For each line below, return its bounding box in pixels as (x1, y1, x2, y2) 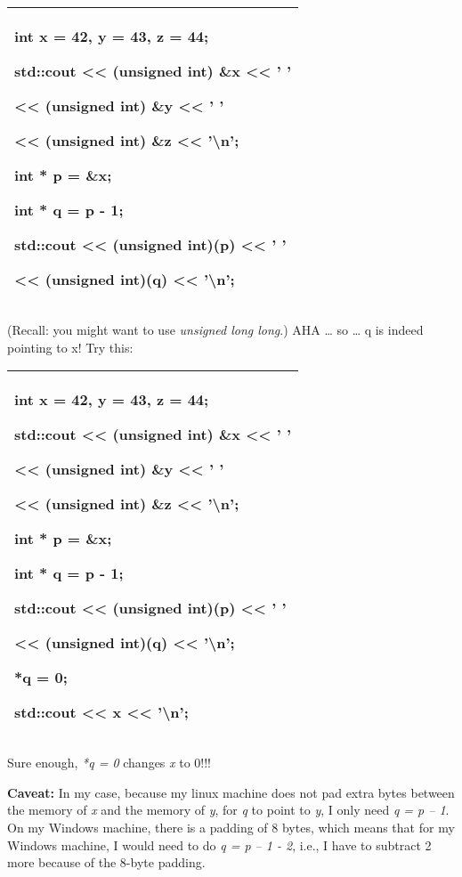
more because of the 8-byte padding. (7, 853, 206, 872)
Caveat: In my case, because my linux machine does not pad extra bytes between (7, 783, 455, 801)
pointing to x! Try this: (7, 337, 134, 356)
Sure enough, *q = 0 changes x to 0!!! (7, 753, 211, 772)
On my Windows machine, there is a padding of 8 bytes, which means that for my (7, 817, 455, 836)
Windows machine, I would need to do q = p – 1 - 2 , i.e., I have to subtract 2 (7, 835, 432, 854)
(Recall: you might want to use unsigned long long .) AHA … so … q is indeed (7, 321, 424, 338)
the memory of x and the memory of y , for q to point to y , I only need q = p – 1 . (7, 800, 450, 819)
